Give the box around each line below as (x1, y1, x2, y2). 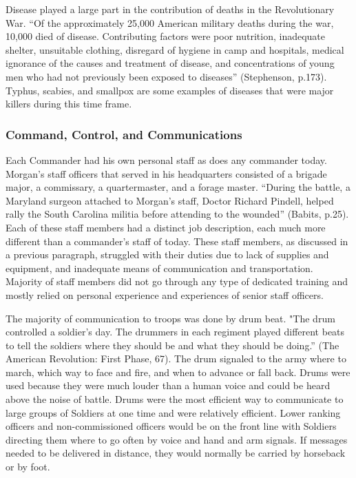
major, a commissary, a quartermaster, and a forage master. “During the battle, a (6, 180, 350, 194)
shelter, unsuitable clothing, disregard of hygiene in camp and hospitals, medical (6, 42, 344, 56)
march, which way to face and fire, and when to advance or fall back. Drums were (6, 364, 350, 379)
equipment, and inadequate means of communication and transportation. (6, 260, 313, 275)
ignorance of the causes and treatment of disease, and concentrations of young (6, 56, 335, 70)
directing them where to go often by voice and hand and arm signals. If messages (6, 432, 348, 446)
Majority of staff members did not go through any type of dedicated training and (6, 274, 348, 289)
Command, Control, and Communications (6, 125, 242, 143)
